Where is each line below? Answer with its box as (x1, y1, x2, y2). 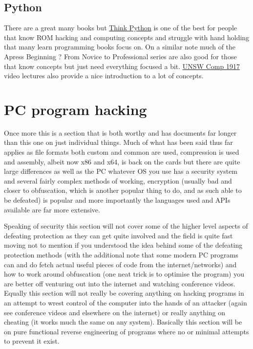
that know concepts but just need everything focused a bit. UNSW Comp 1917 (4, 61, 240, 71)
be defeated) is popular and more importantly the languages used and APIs (4, 195, 231, 205)
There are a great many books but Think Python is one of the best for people (4, 23, 237, 33)
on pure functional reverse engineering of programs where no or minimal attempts (4, 326, 249, 336)
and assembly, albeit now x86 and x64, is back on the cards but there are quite (4, 156, 240, 166)
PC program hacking (4, 99, 147, 119)
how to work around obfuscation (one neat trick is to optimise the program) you (4, 269, 244, 279)
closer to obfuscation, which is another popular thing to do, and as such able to (4, 185, 242, 195)
